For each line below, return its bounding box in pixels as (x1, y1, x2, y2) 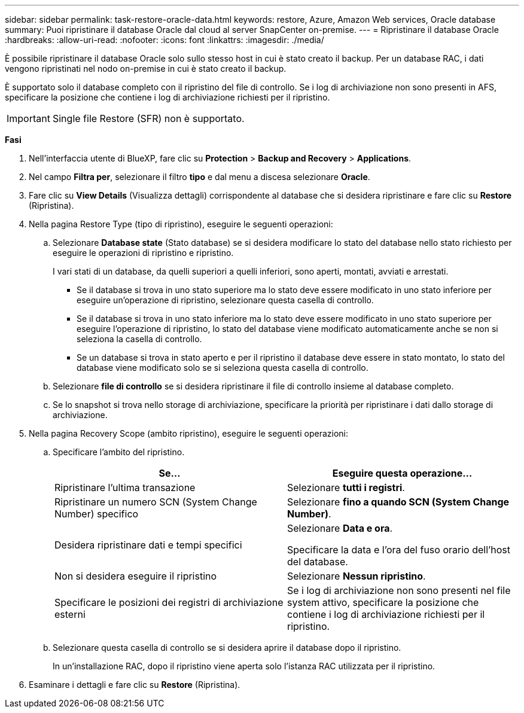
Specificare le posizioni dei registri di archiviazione (54, 596, 284, 608)
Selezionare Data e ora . (287, 522, 393, 534)
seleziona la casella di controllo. (77, 334, 202, 344)
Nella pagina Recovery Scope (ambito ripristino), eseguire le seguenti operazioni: (29, 428, 349, 438)
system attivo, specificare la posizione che (287, 596, 479, 608)
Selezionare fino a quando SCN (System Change (287, 496, 510, 508)
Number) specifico (54, 508, 139, 520)
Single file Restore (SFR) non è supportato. (52, 112, 245, 124)
